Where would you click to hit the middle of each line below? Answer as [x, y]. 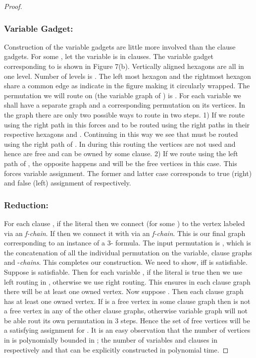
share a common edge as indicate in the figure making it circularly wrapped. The [127, 86]
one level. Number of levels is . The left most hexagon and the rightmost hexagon [128, 76]
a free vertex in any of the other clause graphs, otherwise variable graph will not [126, 311]
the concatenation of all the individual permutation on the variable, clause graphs [128, 252]
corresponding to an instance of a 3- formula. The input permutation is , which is [128, 243]
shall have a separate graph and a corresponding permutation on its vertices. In [125, 105]
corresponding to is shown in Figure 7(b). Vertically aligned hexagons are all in [124, 66]
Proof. [13, 6]
